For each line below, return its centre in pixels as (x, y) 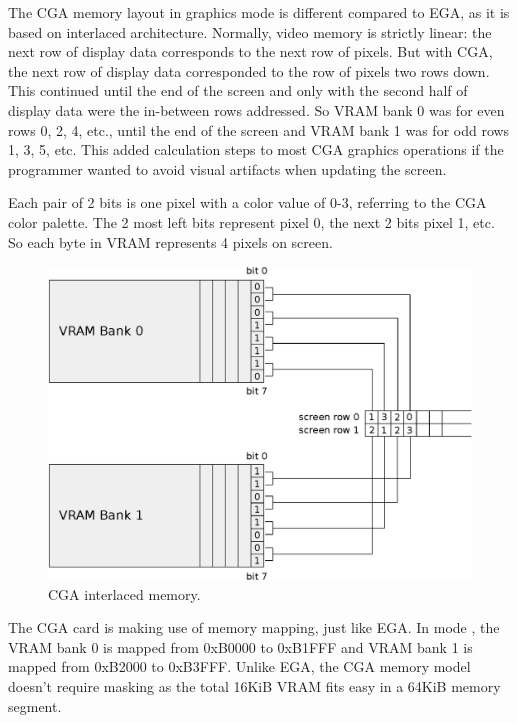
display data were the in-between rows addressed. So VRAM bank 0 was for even (256, 109)
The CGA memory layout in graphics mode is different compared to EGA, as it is (259, 12)
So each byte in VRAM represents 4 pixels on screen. (170, 241)
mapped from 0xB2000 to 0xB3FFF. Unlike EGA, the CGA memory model (239, 666)
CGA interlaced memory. (124, 593)
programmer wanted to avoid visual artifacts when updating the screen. (227, 168)
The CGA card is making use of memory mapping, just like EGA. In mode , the (254, 627)
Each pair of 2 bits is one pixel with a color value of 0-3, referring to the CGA (247, 202)
